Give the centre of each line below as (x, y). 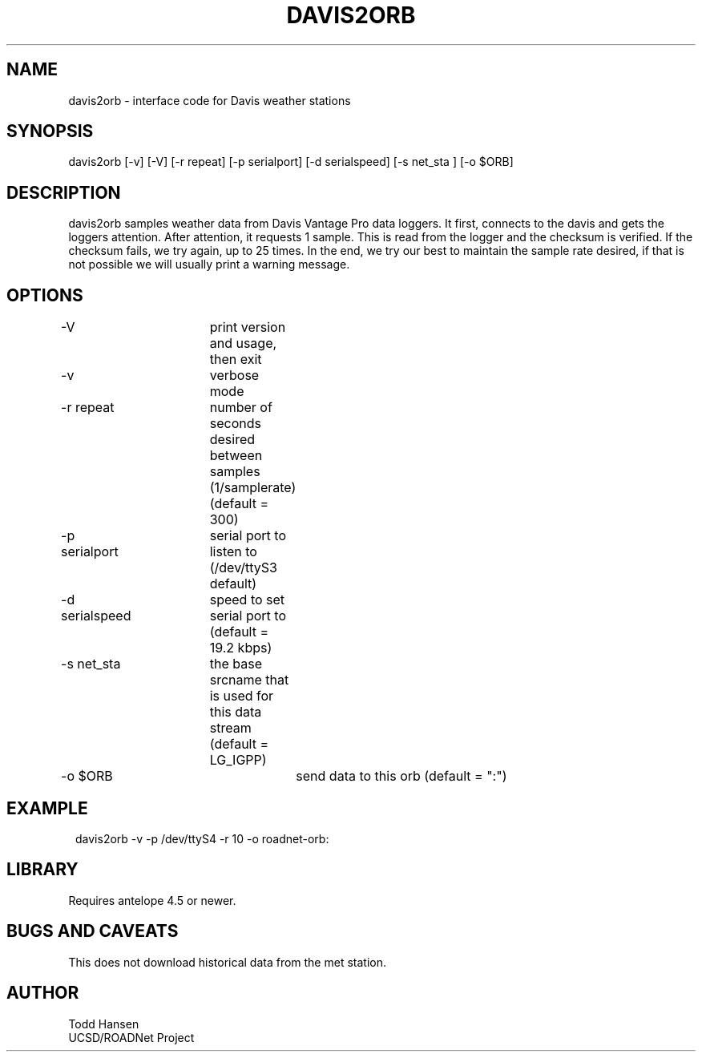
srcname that (249, 680)
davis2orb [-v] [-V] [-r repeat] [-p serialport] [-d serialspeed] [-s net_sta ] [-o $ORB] (291, 162)
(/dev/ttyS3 (243, 568)
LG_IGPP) (238, 760)
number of (241, 408)
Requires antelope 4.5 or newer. (152, 900)
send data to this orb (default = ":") (401, 776)
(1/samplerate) (253, 488)
